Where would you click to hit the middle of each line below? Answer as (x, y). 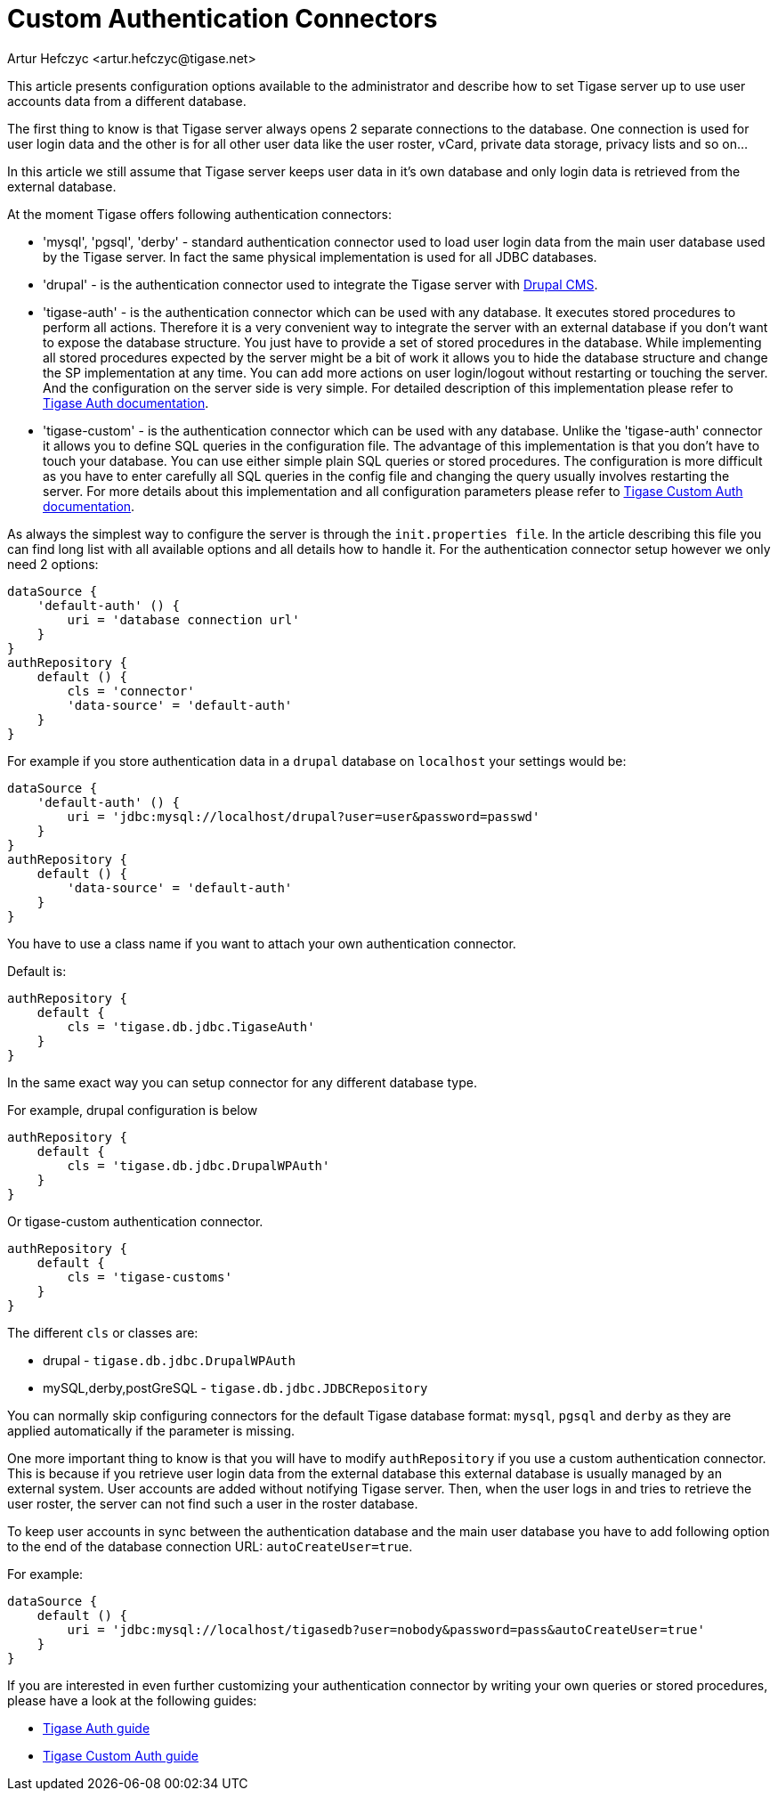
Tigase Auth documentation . (126, 403)
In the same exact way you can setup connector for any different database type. (242, 1082)
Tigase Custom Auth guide (121, 1755)
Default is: (37, 971)
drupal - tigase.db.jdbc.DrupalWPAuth (169, 1360)
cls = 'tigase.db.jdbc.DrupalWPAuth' (199, 1165)
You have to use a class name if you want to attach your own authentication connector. (262, 943)
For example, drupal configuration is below (133, 1110)
